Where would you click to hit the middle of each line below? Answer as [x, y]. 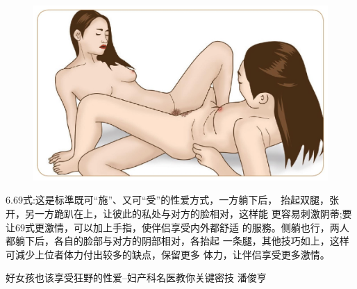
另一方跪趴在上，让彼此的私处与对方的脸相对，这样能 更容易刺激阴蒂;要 [188, 214]
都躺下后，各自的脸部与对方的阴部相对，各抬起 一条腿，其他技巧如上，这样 [177, 241]
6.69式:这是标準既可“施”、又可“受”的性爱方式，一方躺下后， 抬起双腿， [167, 200]
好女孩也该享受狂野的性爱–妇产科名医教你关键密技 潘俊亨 [136, 278]
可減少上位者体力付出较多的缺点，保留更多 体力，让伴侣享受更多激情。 [168, 254]
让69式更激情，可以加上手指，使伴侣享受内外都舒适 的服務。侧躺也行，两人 [177, 227]
